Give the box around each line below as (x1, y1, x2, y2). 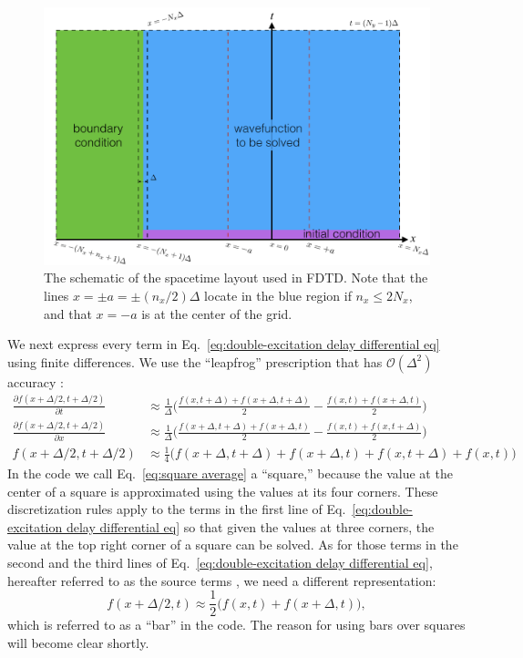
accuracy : (7, 372, 64, 391)
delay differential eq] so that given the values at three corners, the (66, 517, 435, 536)
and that (44, 303, 92, 323)
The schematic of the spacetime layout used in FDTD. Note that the (44, 268, 428, 287)
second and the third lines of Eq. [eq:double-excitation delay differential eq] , (7, 553, 433, 572)
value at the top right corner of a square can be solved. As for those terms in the (7, 535, 458, 554)
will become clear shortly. (7, 632, 149, 652)
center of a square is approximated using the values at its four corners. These (7, 481, 438, 500)
